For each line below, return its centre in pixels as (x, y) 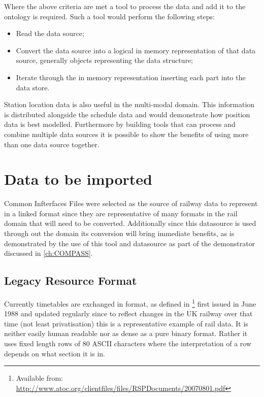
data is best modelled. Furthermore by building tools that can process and (120, 124)
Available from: (40, 378)
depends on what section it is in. (55, 353)
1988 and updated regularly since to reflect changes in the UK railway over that (128, 313)
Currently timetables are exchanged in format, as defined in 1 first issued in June (130, 303)
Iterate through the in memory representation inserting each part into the (131, 77)
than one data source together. (52, 144)
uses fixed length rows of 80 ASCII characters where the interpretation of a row (128, 343)
